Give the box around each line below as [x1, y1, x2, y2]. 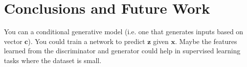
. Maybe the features [175, 36, 237, 46]
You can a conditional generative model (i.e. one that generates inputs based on [4, 26, 244, 37]
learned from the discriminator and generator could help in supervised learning [4, 45, 241, 56]
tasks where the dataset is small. [4, 55, 102, 65]
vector [4, 36, 22, 46]
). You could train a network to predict [28, 36, 145, 46]
